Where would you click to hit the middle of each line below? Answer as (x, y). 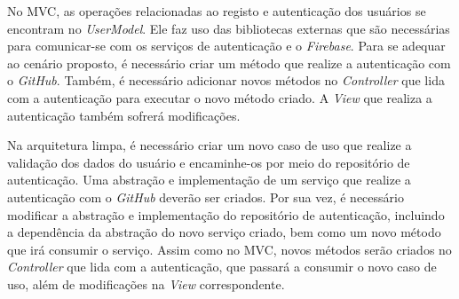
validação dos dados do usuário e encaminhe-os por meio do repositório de (209, 162)
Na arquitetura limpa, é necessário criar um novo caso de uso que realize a (210, 145)
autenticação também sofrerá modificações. (124, 115)
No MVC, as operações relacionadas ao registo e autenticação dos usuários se (217, 11)
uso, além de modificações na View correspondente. (146, 283)
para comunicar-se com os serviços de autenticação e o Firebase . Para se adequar (226, 46)
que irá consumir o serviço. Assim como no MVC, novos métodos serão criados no (229, 249)
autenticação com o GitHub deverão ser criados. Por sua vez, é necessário (206, 197)
